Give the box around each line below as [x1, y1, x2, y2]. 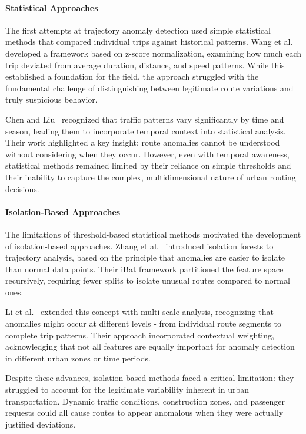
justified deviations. [5, 417, 76, 430]
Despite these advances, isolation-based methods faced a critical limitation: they [5, 371, 294, 384]
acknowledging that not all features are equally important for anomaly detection [5, 340, 295, 353]
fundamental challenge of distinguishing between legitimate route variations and [5, 81, 294, 94]
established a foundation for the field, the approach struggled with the [5, 70, 259, 83]
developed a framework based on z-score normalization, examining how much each [5, 47, 302, 59]
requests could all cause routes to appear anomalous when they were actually [5, 406, 284, 419]
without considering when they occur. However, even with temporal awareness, [5, 147, 290, 160]
